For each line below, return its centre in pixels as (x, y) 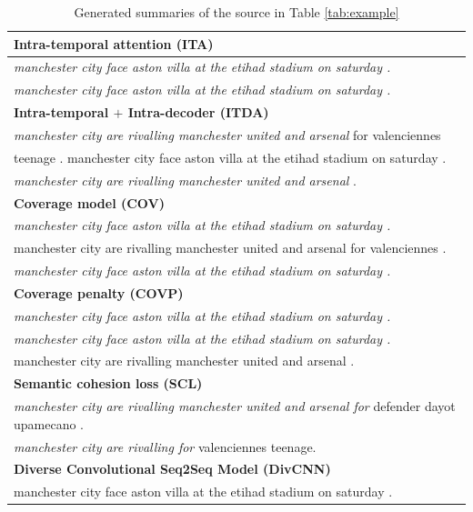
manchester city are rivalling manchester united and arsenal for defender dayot (235, 406)
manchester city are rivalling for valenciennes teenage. (165, 446)
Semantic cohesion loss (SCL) (108, 383)
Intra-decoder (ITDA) (198, 112)
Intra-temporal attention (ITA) (114, 43)
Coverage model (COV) (89, 202)
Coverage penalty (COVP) (99, 292)
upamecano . (49, 423)
